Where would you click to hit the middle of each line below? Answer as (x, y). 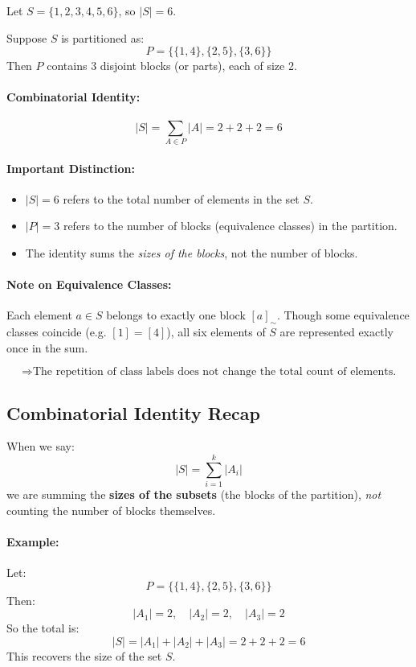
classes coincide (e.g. (57, 332)
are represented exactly (336, 332)
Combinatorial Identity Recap (133, 412)
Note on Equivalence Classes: (89, 284)
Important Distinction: (71, 168)
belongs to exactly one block (176, 315)
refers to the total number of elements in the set (181, 198)
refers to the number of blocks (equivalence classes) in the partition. (230, 226)
